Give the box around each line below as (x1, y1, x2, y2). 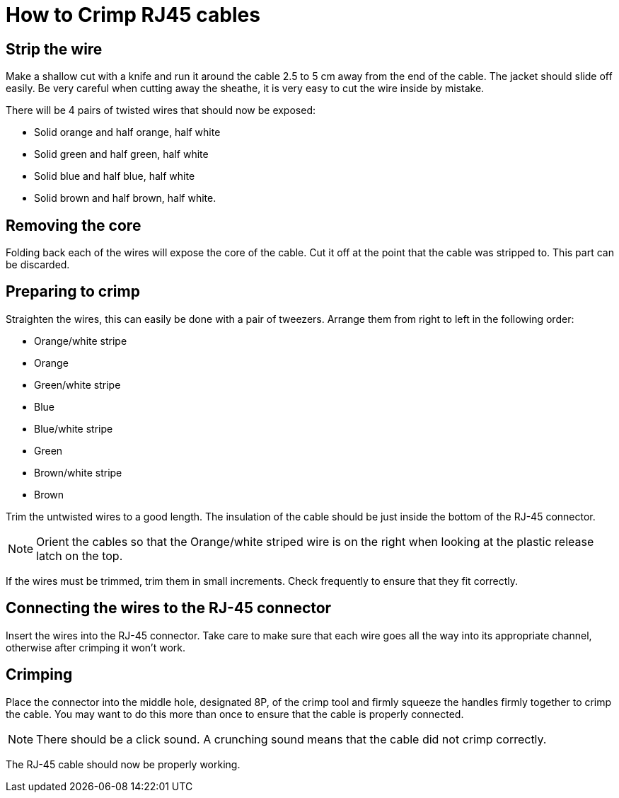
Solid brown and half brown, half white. (34, 192, 216, 205)
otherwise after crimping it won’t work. (6, 641, 186, 654)
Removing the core (6, 216, 141, 234)
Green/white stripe (34, 378, 121, 391)
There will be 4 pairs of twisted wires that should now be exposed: (6, 104, 316, 117)
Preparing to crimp (6, 283, 140, 301)
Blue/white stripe (34, 422, 113, 435)
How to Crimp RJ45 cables (6, 3, 260, 27)
